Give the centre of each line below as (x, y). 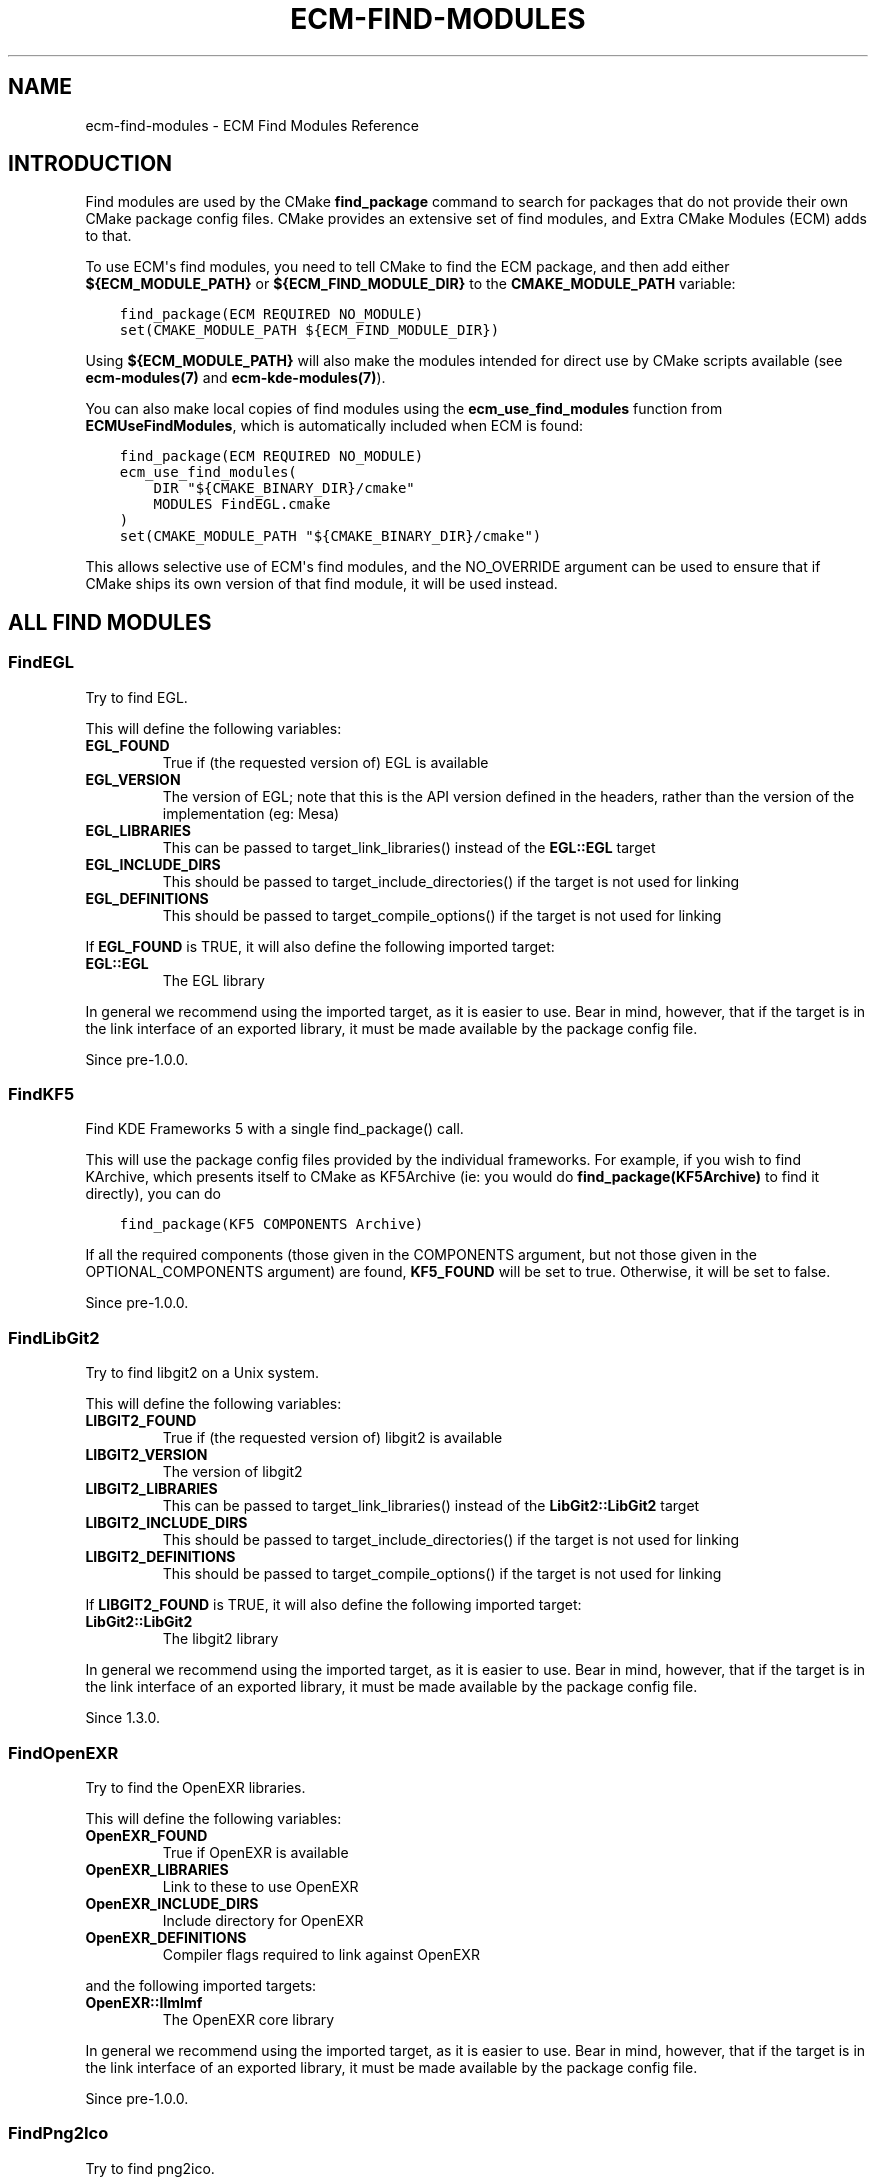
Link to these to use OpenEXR (260, 1886)
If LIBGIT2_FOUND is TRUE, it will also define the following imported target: (333, 1605)
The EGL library (213, 980)
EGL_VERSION (133, 779)
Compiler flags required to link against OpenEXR (321, 1954)
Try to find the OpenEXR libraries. (195, 1787)
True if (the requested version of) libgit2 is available (332, 1438)
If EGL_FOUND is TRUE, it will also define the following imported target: (320, 946)
